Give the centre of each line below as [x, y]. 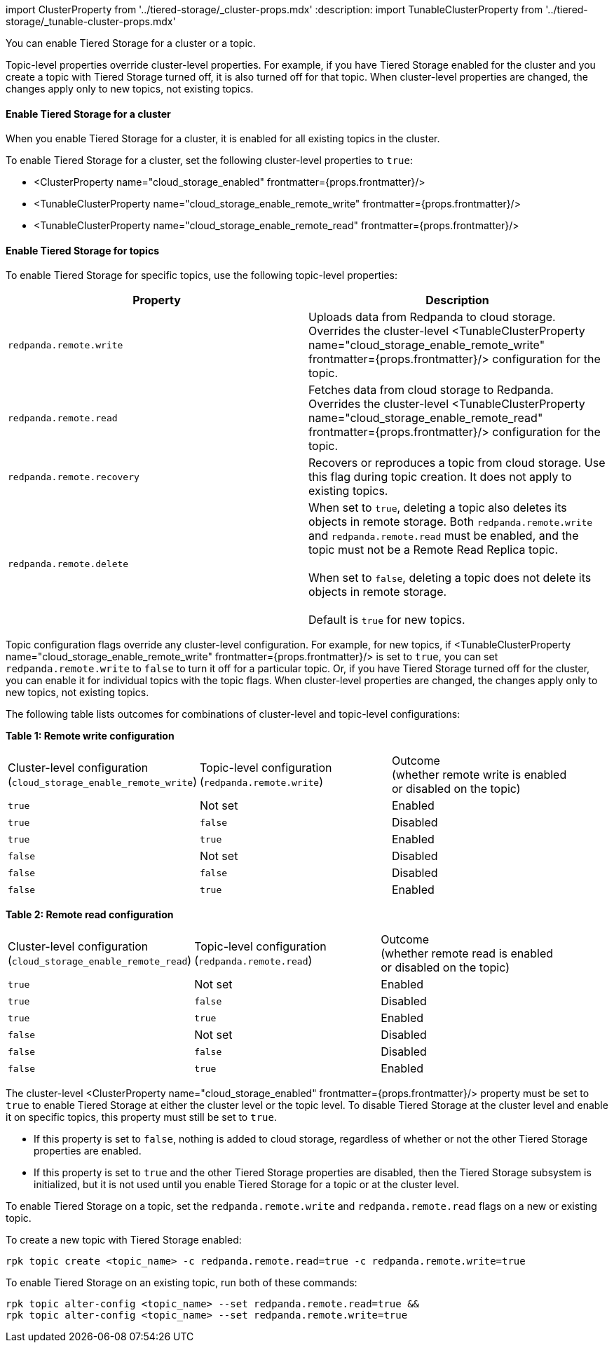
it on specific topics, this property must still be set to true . [141, 1117]
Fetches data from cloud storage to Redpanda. [431, 390]
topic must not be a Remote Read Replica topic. [434, 550]
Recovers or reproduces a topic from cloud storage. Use [457, 463]
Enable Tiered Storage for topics [82, 250]
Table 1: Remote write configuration [90, 736]
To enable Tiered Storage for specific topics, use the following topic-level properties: [202, 275]
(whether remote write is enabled [479, 775]
